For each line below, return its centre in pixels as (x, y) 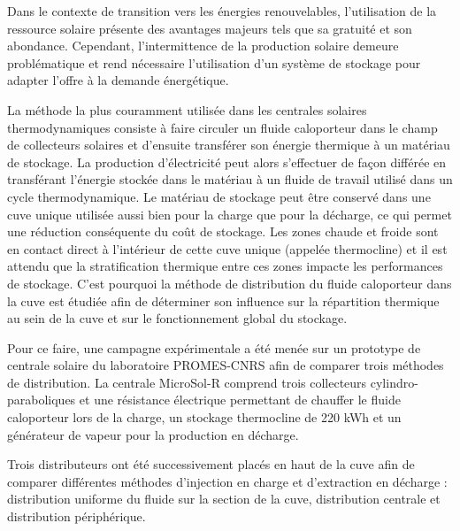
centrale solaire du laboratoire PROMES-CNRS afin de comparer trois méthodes (226, 365)
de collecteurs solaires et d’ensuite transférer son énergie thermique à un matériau (229, 145)
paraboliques (42, 400)
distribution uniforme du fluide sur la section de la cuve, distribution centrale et (224, 499)
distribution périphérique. (77, 516)
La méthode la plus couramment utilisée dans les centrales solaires (187, 109)
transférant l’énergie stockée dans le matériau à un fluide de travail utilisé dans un (230, 179)
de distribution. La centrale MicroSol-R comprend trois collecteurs (187, 382)
